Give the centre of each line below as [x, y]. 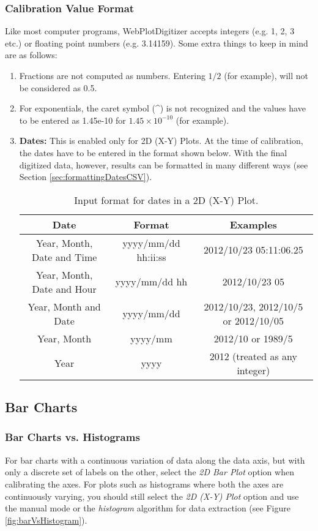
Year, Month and [64, 306]
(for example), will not [266, 75]
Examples [253, 224]
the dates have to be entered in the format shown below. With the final [153, 152]
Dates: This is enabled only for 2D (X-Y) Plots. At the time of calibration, [161, 141]
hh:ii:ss [151, 257]
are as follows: [31, 55]
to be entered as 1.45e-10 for [72, 120]
